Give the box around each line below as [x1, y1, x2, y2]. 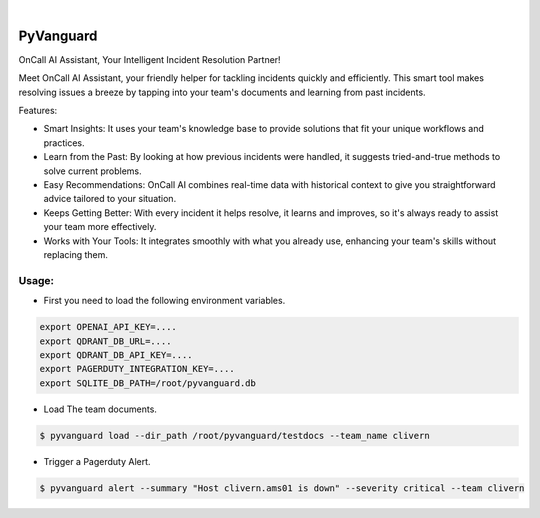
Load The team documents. [43, 403, 157, 415]
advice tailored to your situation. [43, 193, 177, 205]
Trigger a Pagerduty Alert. [43, 455, 151, 467]
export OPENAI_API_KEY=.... [39, 321, 177, 333]
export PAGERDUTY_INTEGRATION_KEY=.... [39, 363, 235, 375]
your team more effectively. [43, 221, 157, 233]
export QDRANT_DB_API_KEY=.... [39, 349, 194, 360]
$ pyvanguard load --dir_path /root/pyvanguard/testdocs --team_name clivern [39, 430, 430, 441]
